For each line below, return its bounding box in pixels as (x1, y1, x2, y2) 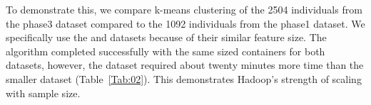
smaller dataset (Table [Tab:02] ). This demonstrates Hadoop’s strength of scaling (6, 71, 362, 86)
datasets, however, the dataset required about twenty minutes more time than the (6, 57, 364, 72)
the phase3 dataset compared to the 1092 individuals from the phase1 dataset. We (6, 16, 365, 31)
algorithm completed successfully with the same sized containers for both (6, 43, 325, 58)
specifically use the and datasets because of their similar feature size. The (6, 30, 327, 45)
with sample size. (6, 85, 81, 100)
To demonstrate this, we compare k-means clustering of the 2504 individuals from (6, 2, 362, 16)
